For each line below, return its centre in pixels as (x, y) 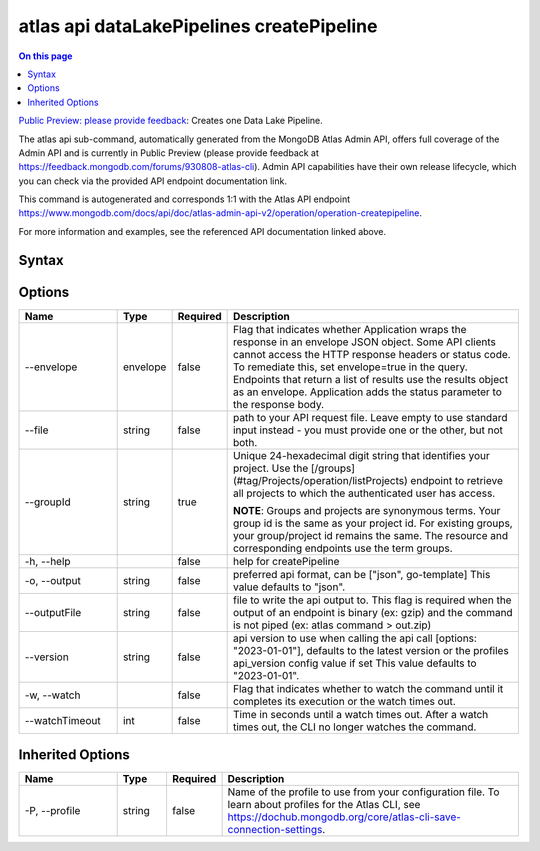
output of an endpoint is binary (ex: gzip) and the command (373, 612)
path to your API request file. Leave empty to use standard (370, 417)
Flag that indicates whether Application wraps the (349, 329)
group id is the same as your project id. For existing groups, (373, 523)
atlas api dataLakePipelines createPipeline (198, 26)
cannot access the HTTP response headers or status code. (371, 354)
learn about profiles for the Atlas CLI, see (324, 805)
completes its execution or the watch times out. (344, 701)
